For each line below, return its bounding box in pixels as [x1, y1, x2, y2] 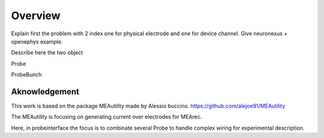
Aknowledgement [11, 87, 80, 97]
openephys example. [11, 38, 63, 45]
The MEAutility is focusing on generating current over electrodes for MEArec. [11, 114, 202, 121]
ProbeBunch [11, 71, 42, 78]
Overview [11, 9, 61, 22]
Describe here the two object [11, 49, 83, 56]
